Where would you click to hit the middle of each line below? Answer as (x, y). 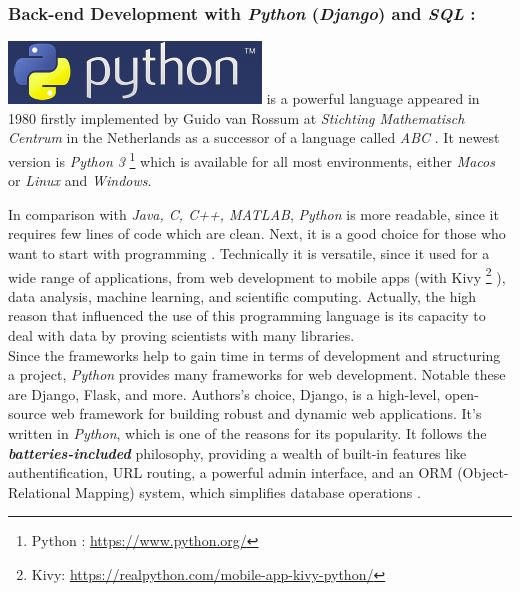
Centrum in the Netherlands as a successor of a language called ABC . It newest (254, 137)
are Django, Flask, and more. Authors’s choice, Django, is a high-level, (224, 393)
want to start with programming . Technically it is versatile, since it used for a (249, 253)
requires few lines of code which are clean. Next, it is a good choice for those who (257, 233)
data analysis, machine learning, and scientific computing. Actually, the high (242, 295)
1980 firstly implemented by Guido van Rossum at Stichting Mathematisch (236, 117)
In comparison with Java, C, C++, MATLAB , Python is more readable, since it (253, 213)
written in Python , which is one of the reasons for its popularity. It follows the (247, 433)
